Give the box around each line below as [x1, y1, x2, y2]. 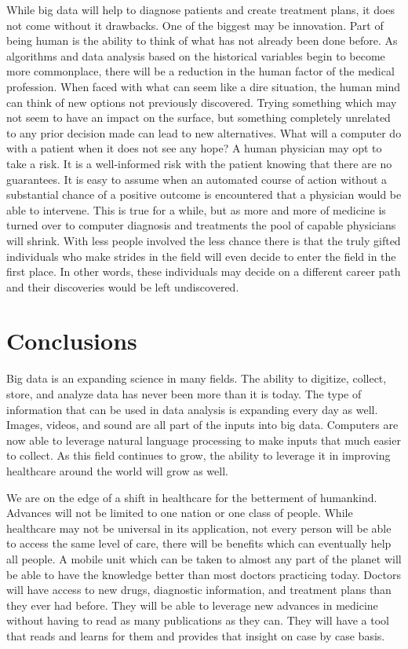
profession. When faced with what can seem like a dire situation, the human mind [6, 78, 401, 94]
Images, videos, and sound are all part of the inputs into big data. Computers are [6, 416, 399, 433]
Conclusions [6, 324, 137, 357]
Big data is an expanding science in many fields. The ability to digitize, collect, [6, 370, 387, 387]
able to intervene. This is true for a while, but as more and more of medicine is [6, 201, 386, 218]
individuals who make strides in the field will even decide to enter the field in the [6, 247, 396, 264]
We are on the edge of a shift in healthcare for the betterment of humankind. [6, 489, 377, 505]
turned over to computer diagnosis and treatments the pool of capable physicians [6, 217, 396, 233]
